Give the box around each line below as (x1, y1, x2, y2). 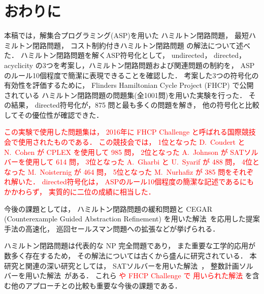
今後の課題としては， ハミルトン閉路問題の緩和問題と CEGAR (4, 203, 213, 214)
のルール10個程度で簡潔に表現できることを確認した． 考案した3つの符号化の (4, 70, 259, 80)
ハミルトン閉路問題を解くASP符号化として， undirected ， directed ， (20, 50, 246, 60)
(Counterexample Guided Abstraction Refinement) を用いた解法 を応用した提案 (4, 213, 260, 224)
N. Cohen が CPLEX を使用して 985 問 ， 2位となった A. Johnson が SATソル (4, 146, 258, 157)
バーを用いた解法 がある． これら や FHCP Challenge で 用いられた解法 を (4, 270, 252, 281)
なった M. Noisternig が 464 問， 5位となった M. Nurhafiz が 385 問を (4, 166, 233, 177)
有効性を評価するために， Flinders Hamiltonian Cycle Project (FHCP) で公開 (4, 80, 254, 90)
